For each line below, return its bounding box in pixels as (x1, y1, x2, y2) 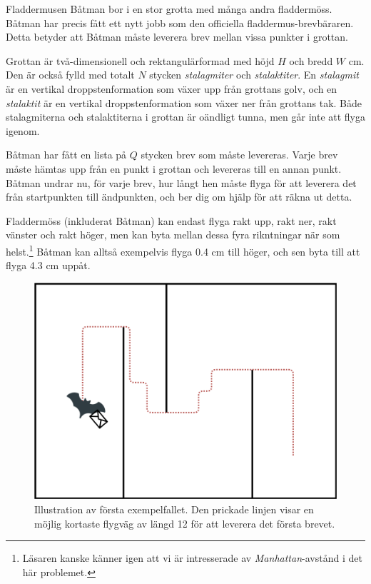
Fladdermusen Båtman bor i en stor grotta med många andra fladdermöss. (6, 1, 332, 16)
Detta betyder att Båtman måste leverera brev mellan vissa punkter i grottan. (6, 29, 348, 44)
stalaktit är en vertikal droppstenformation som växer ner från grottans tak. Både (6, 95, 362, 110)
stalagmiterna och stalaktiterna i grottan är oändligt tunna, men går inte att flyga (6, 109, 365, 124)
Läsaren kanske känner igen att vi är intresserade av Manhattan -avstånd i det (22, 550, 362, 565)
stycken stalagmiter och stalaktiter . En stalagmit (149, 67, 359, 82)
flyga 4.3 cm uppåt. (6, 258, 91, 273)
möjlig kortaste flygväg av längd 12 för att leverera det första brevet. (34, 515, 335, 530)
